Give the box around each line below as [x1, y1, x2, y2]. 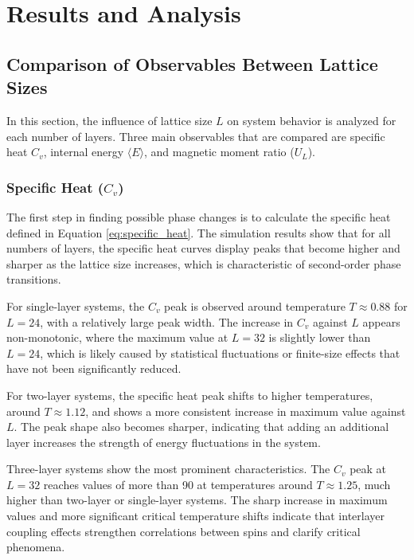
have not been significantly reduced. [6, 360, 182, 377]
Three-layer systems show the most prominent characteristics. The [6, 460, 330, 477]
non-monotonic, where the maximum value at [6, 329, 228, 346]
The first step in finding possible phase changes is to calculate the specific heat [6, 208, 391, 225]
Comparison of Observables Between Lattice [6, 51, 378, 76]
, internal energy [43, 143, 124, 160]
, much [357, 476, 391, 492]
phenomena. [6, 538, 65, 555]
